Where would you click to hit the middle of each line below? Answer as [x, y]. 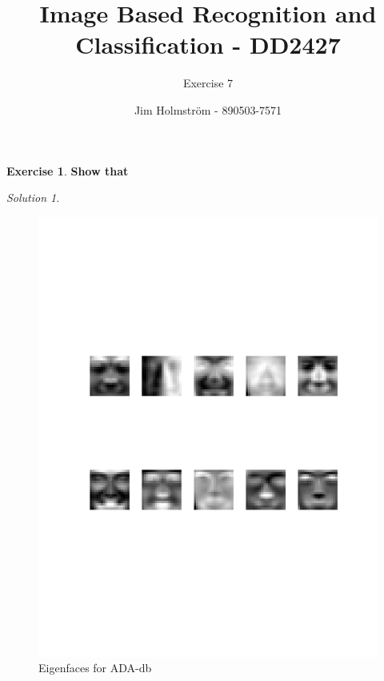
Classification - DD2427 [208, 44]
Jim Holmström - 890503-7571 [208, 109]
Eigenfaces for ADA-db [95, 668]
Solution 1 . [33, 197]
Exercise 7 [208, 83]
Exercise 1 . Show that [68, 170]
